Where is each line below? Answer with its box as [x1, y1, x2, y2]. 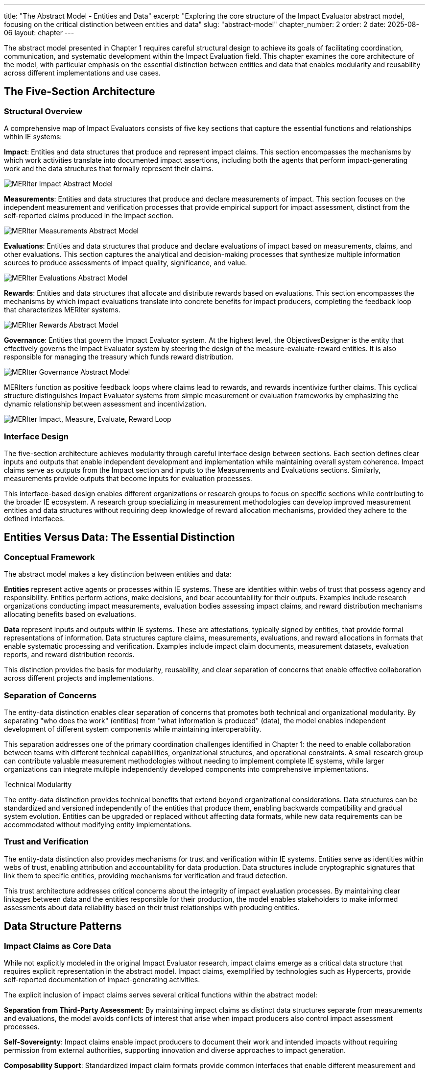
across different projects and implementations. [4, 674, 154, 683]
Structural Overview [4, 106, 83, 116]
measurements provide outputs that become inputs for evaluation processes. [4, 474, 252, 483]
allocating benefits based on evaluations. [4, 610, 136, 619]
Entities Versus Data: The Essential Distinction [4, 531, 235, 544]
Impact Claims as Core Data [4, 941, 111, 951]
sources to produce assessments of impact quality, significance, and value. [4, 258, 247, 267]
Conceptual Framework [4, 552, 95, 562]
